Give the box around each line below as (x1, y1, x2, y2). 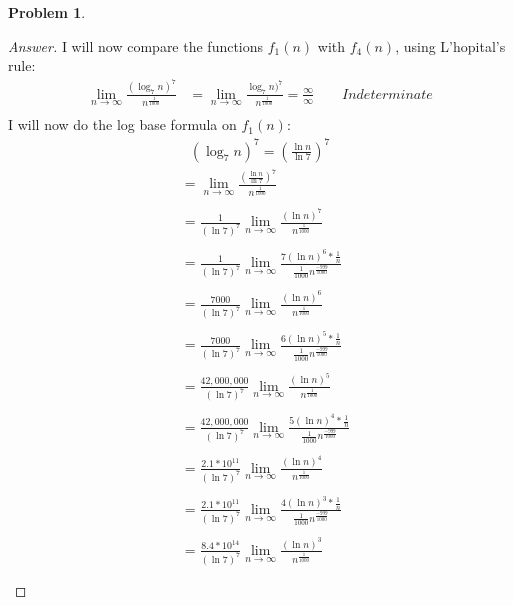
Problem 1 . (8, 2, 86, 22)
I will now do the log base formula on (8, 114, 237, 135)
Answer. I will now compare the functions (8, 35, 264, 56)
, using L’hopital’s (395, 35, 506, 56)
